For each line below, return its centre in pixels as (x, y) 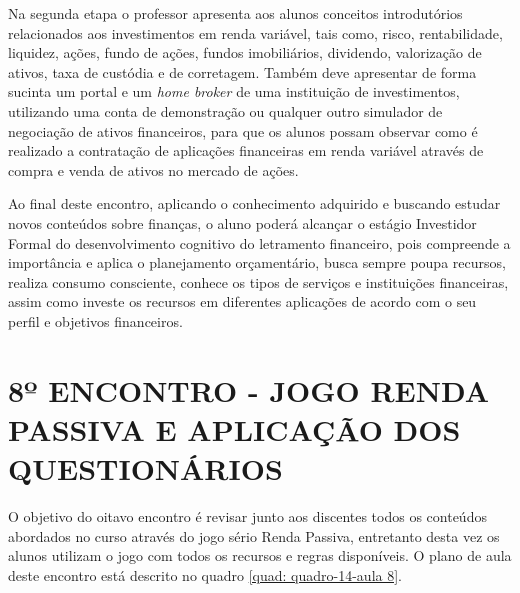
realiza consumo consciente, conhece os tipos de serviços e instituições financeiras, (258, 281)
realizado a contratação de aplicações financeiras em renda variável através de (246, 150)
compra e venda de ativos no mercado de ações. (153, 169)
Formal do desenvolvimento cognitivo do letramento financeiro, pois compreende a (259, 242)
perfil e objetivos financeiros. (95, 320)
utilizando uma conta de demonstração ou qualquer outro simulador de (225, 110)
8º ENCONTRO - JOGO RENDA (249, 389)
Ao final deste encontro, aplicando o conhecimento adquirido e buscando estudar (254, 203)
